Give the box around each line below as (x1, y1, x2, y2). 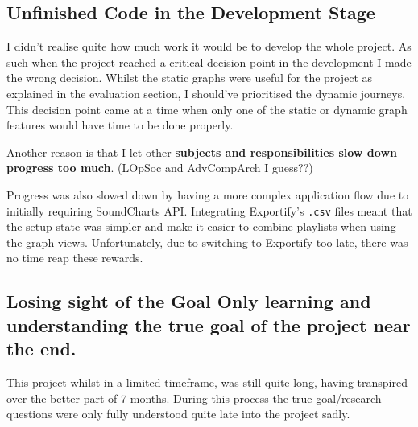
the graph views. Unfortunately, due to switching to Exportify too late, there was (6, 233, 408, 250)
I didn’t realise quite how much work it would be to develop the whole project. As (6, 38, 412, 55)
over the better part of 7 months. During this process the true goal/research (6, 389, 382, 406)
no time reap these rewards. (6, 249, 143, 266)
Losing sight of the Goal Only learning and (6, 289, 371, 314)
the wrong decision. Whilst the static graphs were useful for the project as (6, 69, 373, 86)
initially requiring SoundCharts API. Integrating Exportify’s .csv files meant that (6, 202, 412, 219)
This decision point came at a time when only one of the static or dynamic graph (6, 101, 408, 117)
